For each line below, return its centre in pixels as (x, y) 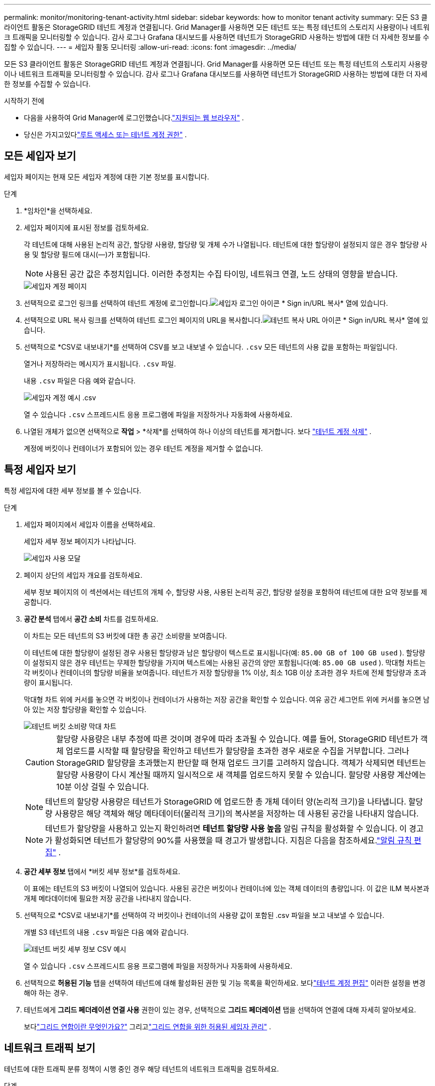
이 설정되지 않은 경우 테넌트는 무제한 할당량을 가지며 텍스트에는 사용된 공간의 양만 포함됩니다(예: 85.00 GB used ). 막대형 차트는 (225, 662)
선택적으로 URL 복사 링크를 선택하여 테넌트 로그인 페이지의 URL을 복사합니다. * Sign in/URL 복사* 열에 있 (226, 320)
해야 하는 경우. (46, 993)
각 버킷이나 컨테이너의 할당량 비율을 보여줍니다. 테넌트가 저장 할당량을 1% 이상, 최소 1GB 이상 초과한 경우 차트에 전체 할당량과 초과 (225, 672)
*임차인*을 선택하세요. (58, 210)
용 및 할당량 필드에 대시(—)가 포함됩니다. (87, 254)
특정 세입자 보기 (40, 470)
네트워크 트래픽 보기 (50, 1048)
